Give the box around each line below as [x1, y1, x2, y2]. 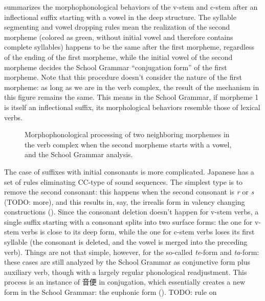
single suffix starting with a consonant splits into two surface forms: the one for [4, 216, 253, 227]
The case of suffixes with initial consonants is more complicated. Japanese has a [4, 166, 254, 177]
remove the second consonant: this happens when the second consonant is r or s [4, 186, 254, 197]
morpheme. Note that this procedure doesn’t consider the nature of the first [4, 72, 242, 82]
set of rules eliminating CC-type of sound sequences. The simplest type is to [4, 176, 243, 187]
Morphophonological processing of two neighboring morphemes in [25, 129, 230, 140]
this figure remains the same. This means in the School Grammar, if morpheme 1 [4, 92, 259, 102]
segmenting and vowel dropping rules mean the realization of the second [4, 21, 230, 32]
